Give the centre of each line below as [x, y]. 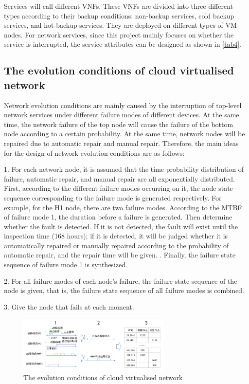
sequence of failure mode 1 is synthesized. [66, 265]
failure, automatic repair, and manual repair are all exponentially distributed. [119, 178]
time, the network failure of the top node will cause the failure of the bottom [119, 124]
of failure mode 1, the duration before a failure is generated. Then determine [118, 217]
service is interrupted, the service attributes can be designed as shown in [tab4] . [123, 44]
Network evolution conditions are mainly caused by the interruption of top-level [123, 105]
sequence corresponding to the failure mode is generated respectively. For [113, 197]
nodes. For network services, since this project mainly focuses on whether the [119, 34]
